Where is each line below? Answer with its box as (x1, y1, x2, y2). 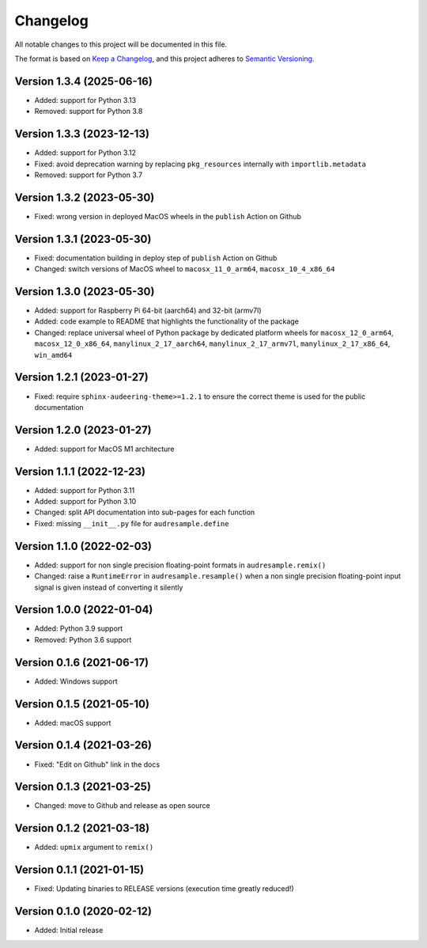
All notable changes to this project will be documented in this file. (14, 40, 228, 49)
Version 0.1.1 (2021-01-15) (14, 863, 145, 877)
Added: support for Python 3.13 (34, 95, 137, 104)
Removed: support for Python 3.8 (34, 107, 143, 116)
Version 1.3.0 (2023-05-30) (14, 285, 155, 298)
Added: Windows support (34, 677, 118, 686)
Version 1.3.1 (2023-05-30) (14, 232, 152, 245)
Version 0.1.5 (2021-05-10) (14, 697, 150, 711)
